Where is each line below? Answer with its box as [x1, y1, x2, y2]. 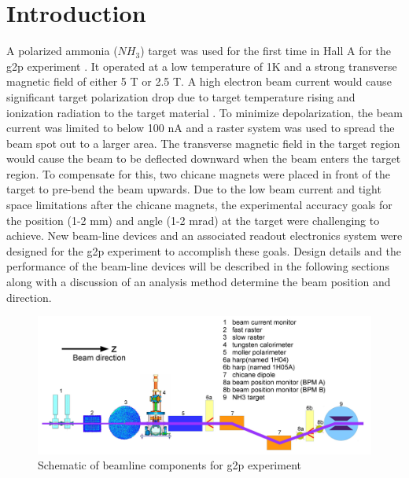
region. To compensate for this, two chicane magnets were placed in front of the [6, 165, 391, 182]
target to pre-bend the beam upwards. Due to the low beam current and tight [6, 181, 381, 197]
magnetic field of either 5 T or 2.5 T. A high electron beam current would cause [6, 73, 392, 90]
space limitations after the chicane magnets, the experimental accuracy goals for [6, 197, 392, 213]
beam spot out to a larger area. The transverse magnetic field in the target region [6, 134, 400, 151]
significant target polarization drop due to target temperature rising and [6, 88, 356, 105]
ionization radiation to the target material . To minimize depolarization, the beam [6, 104, 403, 120]
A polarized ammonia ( [6, 42, 118, 59]
